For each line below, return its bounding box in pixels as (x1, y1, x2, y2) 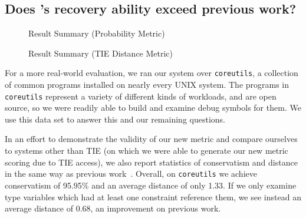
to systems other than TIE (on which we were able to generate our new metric (5, 144, 288, 157)
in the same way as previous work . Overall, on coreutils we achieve (5, 167, 257, 180)
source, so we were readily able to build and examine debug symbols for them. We (5, 101, 301, 114)
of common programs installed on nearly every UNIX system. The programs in (5, 78, 289, 91)
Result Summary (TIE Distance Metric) (28, 47, 173, 59)
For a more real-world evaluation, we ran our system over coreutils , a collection (5, 67, 298, 79)
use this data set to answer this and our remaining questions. (5, 113, 225, 125)
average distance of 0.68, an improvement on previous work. (5, 202, 221, 214)
